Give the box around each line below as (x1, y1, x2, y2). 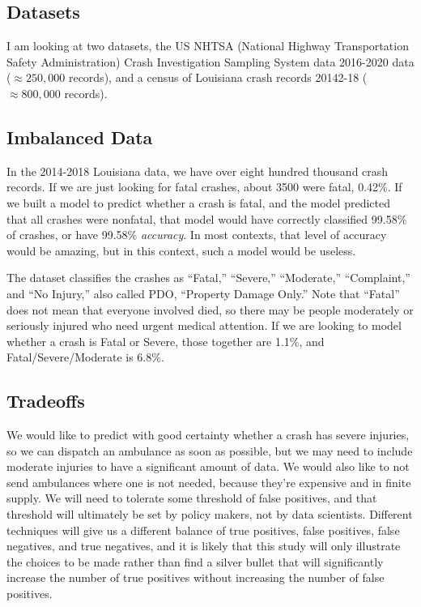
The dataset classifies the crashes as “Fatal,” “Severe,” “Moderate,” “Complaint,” (6, 269, 410, 286)
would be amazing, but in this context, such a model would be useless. (6, 242, 356, 259)
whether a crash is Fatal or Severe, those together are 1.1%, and (6, 332, 325, 349)
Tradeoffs (6, 388, 85, 413)
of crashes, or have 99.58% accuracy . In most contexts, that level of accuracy (6, 226, 387, 243)
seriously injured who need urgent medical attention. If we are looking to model (6, 317, 402, 334)
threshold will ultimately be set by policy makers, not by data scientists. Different (6, 506, 413, 523)
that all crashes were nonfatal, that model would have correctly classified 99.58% (6, 210, 407, 227)
